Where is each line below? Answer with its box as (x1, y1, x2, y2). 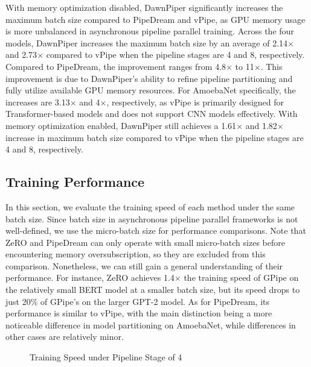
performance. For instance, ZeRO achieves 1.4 (5, 271, 175, 284)
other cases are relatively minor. (5, 330, 124, 343)
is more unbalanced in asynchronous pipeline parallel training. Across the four (5, 25, 294, 37)
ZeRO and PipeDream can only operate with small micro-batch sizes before (5, 236, 285, 248)
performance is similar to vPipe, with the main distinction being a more (5, 307, 272, 319)
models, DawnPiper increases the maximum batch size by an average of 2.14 (5, 36, 288, 49)
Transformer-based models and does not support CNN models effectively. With (5, 107, 298, 120)
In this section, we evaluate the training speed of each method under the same (5, 200, 295, 213)
